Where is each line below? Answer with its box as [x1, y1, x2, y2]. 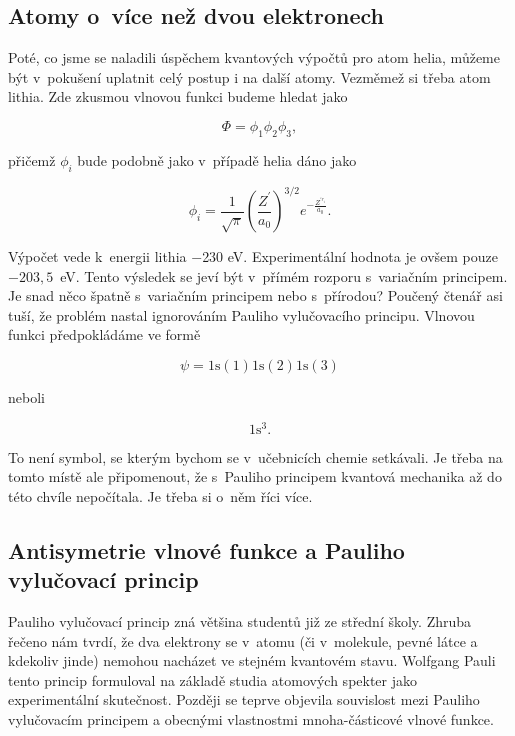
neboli [8, 387, 45, 408]
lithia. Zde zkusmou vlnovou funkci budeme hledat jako [8, 86, 348, 107]
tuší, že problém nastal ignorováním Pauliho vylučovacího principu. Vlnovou [8, 304, 475, 325]
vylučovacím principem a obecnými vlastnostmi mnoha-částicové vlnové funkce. [8, 709, 494, 730]
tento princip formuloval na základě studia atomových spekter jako [8, 669, 418, 690]
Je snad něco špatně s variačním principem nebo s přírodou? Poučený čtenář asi [8, 285, 503, 306]
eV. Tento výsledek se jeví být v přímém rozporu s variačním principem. [60, 265, 508, 286]
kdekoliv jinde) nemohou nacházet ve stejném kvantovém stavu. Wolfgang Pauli [8, 650, 496, 671]
